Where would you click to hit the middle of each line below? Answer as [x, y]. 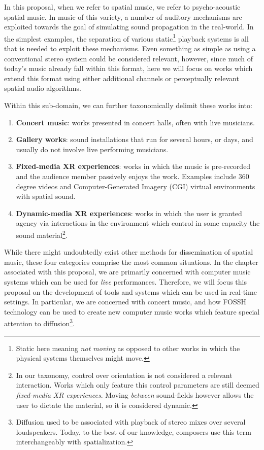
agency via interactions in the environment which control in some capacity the [138, 223]
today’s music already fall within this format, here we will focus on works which [128, 68]
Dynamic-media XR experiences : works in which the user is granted [129, 213]
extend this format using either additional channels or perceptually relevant [122, 78]
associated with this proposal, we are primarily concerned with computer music [127, 272]
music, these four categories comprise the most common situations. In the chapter [131, 262]
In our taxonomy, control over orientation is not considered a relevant [124, 375]
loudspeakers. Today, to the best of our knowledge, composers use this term [134, 431]
